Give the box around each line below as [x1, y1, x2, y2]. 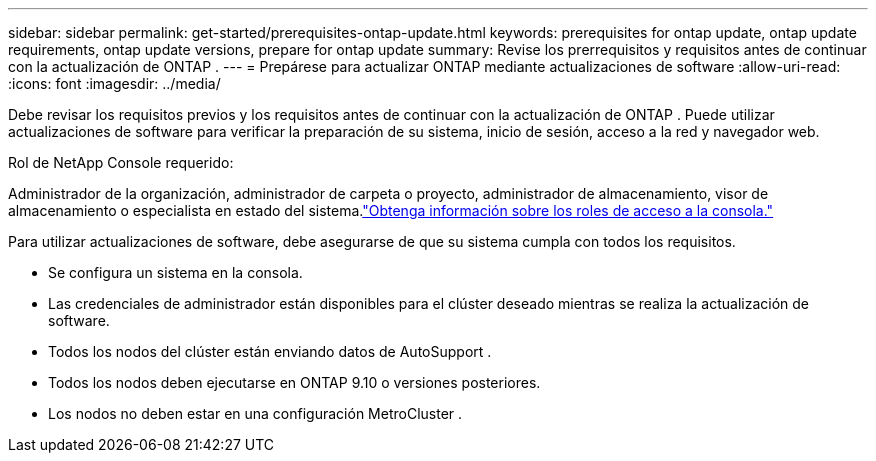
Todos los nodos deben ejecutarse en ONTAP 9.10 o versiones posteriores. [48, 374, 541, 391]
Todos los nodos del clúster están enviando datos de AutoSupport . [48, 343, 492, 360]
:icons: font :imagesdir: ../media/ [8, 75, 221, 92]
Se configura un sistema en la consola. [48, 264, 303, 281]
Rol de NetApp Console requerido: [8, 154, 234, 171]
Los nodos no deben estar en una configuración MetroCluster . [48, 405, 463, 422]
